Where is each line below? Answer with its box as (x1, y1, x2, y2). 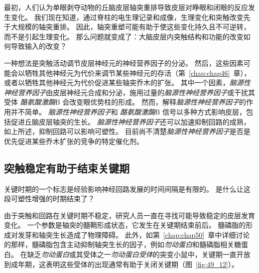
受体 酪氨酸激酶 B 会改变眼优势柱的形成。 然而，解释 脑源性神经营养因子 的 (4, 97, 246, 107)
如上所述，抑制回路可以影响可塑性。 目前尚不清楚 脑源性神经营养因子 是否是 (4, 126, 251, 136)
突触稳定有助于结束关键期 (4, 160, 129, 175)
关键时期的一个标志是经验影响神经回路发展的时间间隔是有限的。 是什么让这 (4, 183, 251, 194)
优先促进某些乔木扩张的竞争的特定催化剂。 (4, 136, 143, 146)
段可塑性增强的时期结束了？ (4, 193, 95, 204)
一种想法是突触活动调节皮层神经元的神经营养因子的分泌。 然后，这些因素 (4, 57, 244, 68)
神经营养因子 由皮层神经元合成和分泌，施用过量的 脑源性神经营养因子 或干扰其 (4, 87, 255, 97)
